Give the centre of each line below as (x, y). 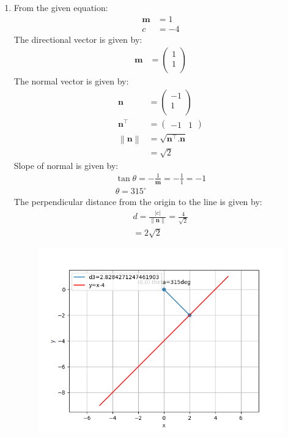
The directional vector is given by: (78, 39)
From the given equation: (61, 7)
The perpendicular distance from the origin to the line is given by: (138, 202)
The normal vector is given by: (71, 81)
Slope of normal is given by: (66, 165)
